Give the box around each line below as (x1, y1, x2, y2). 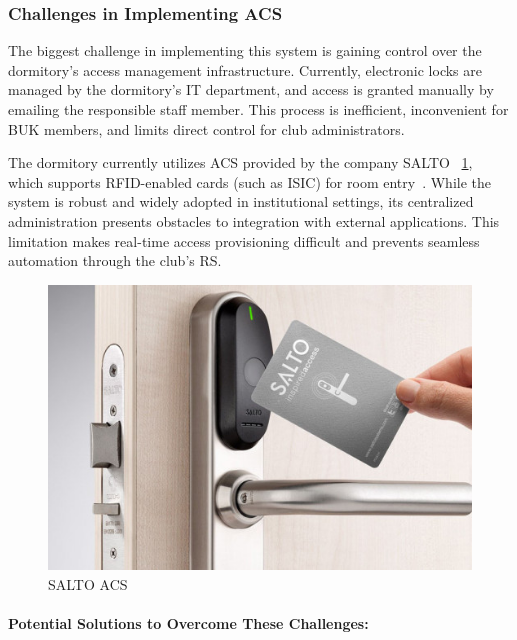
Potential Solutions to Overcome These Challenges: (8, 612, 369, 633)
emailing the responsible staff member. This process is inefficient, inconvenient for (8, 99, 509, 119)
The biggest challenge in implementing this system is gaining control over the (8, 40, 482, 61)
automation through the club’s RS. (8, 250, 222, 271)
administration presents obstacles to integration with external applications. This (8, 210, 500, 231)
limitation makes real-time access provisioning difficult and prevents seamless (8, 230, 480, 251)
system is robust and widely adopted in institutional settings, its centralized (8, 191, 474, 212)
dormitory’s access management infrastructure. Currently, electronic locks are (8, 59, 482, 80)
